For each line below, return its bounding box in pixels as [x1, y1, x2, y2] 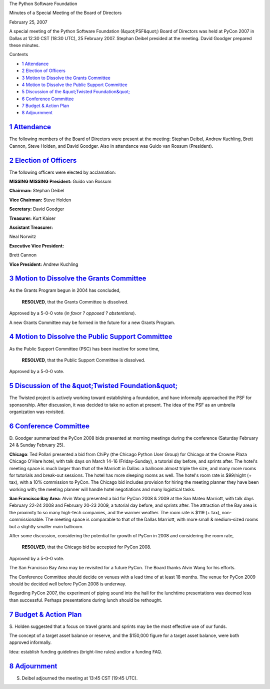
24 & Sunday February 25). [9, 442, 65, 448]
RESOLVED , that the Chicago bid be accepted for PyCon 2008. [21, 544, 151, 550]
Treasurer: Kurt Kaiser [9, 215, 56, 221]
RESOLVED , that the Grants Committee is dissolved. [21, 298, 128, 305]
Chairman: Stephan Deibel [9, 188, 64, 194]
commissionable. [9, 516, 44, 523]
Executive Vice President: [9, 243, 64, 249]
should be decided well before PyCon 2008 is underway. [9, 581, 126, 587]
